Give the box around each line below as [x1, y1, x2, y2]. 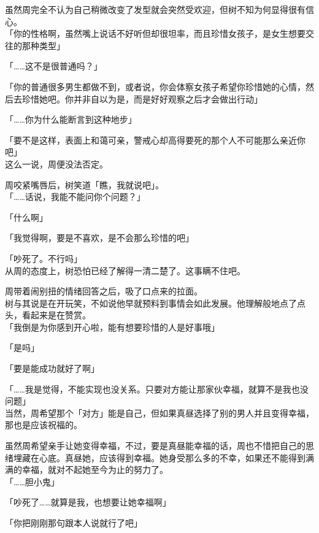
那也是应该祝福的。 [5, 418, 82, 431]
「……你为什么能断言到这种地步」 [5, 113, 137, 126]
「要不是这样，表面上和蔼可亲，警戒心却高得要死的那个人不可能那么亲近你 [5, 133, 306, 146]
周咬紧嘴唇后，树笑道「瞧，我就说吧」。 [5, 178, 164, 191]
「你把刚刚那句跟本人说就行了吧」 [5, 516, 142, 529]
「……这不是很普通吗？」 [5, 59, 102, 72]
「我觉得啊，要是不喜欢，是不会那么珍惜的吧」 [5, 231, 194, 244]
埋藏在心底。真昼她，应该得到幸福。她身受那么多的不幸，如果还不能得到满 [13, 451, 314, 464]
